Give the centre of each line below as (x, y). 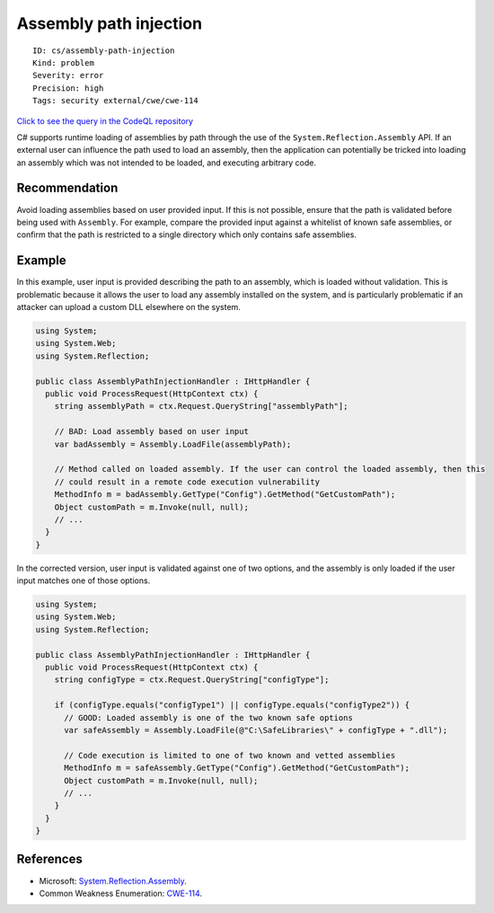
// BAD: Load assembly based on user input (151, 432)
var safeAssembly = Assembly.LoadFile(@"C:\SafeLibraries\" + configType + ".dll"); (256, 730)
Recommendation (67, 188)
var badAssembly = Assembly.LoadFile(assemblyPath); (173, 444)
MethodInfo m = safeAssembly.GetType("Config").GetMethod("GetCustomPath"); (237, 768)
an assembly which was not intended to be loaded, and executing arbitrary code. (166, 163)
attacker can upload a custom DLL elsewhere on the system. (129, 307)
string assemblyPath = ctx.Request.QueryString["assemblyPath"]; (201, 406)
